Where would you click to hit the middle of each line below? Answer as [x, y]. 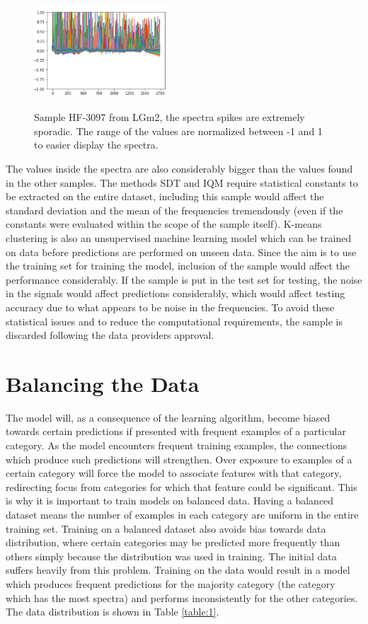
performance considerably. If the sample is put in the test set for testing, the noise [184, 279]
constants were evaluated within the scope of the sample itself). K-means [164, 224]
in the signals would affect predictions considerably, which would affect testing [176, 293]
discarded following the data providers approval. [110, 335]
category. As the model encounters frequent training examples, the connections [177, 445]
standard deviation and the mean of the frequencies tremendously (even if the [174, 210]
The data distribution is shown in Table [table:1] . [113, 612]
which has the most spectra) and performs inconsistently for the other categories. [182, 597]
